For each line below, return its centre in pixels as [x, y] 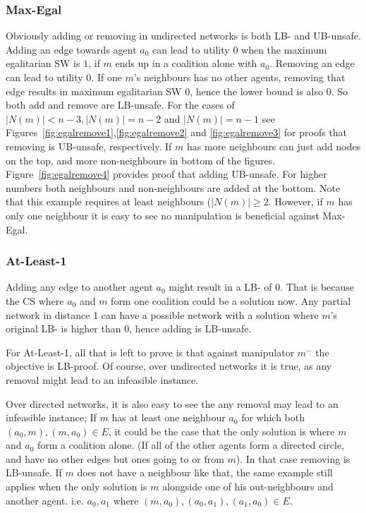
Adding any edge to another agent [79, 287]
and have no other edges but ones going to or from [115, 458]
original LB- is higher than [63, 328]
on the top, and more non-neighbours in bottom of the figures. [141, 160]
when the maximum [284, 49]
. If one [106, 77]
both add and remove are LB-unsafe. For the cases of [120, 105]
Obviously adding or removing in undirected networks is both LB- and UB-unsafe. [183, 36]
